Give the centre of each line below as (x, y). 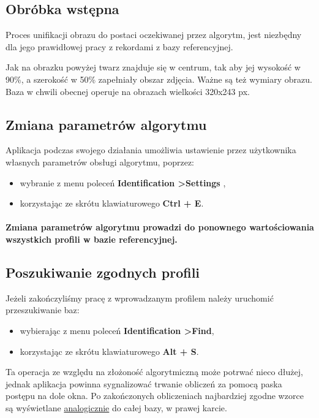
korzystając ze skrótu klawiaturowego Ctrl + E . (112, 203)
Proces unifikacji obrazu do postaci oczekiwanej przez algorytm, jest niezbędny (154, 35)
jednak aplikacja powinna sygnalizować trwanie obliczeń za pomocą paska (144, 383)
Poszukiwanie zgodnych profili (103, 272)
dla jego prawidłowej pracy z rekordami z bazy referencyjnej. (119, 46)
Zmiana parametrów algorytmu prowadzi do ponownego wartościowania (160, 227)
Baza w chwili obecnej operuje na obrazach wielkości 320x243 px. (128, 91)
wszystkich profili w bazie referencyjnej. (92, 239)
